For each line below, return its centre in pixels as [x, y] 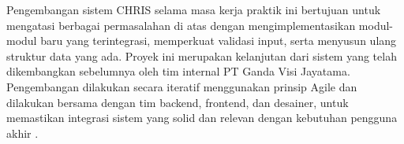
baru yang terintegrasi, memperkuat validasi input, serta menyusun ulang [219, 41]
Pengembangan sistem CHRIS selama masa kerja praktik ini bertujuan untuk [194, 9]
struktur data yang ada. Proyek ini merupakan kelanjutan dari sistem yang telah [202, 55]
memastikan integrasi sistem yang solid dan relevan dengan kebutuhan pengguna [202, 118]
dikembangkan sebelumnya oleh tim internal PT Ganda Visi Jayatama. [178, 71]
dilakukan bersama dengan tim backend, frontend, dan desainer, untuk [178, 102]
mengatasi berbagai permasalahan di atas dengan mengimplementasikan [181, 25]
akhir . [22, 133]
